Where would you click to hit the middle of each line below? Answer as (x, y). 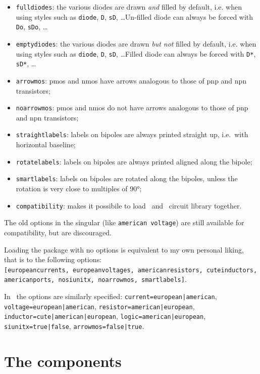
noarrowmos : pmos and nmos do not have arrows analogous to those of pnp (132, 108)
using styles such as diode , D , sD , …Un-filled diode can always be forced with (135, 16)
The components (63, 361)
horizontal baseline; (46, 144)
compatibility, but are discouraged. (58, 232)
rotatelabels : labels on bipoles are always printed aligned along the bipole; (134, 161)
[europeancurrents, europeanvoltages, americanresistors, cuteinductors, (131, 270)
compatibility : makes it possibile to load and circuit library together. (129, 205)
